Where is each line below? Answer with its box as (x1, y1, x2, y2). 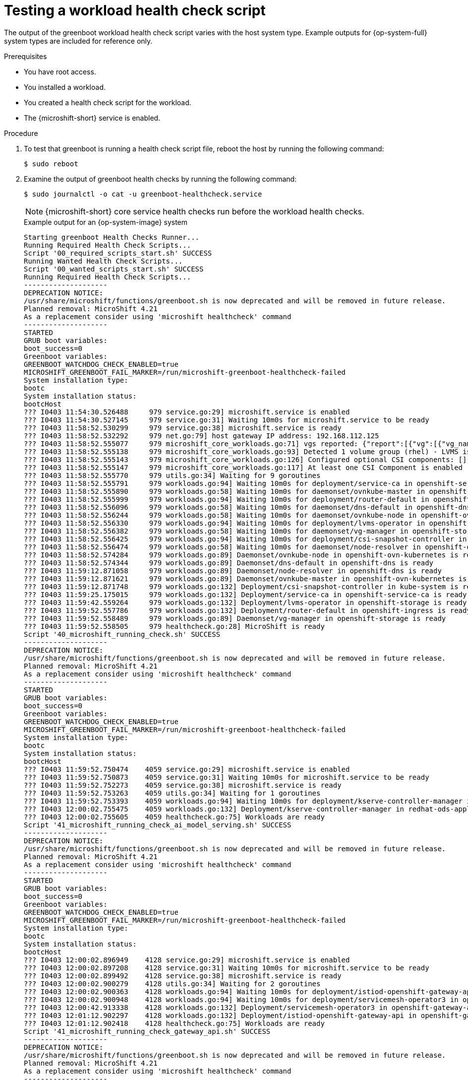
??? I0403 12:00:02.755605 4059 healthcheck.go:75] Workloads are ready (24, 812, 325, 821)
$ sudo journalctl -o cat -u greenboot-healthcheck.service (24, 190, 262, 198)
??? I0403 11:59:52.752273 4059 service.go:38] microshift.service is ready (24, 781, 342, 789)
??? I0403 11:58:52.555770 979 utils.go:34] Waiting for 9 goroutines (24, 471, 321, 479)
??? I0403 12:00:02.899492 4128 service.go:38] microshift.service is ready (24, 971, 342, 980)
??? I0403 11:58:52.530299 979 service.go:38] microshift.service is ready (24, 423, 342, 432)
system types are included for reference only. (4, 36, 153, 45)
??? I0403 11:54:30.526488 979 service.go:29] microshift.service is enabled (24, 407, 350, 416)
